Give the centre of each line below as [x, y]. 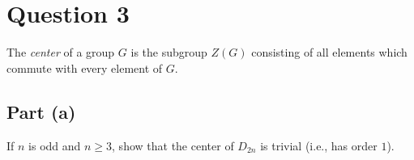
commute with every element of [85, 67]
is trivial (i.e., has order [319, 145]
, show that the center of [173, 145]
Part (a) [41, 111]
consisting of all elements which [329, 52]
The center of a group [61, 52]
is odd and [55, 145]
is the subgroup [169, 52]
